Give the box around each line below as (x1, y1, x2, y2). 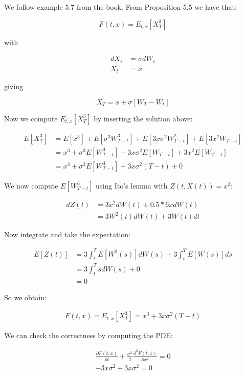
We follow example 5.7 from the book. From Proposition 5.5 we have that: (4, 2, 237, 12)
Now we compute (4, 113, 58, 123)
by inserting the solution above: (94, 113, 193, 123)
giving (4, 81, 23, 92)
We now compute (4, 180, 58, 191)
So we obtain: (4, 291, 47, 302)
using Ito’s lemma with (96, 180, 168, 191)
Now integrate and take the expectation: (4, 229, 130, 240)
